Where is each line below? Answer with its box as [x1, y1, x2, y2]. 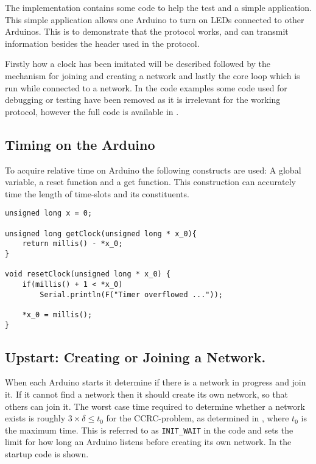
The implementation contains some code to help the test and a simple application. [5, 1, 312, 13]
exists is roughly [5, 412, 66, 424]
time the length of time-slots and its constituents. [5, 187, 189, 200]
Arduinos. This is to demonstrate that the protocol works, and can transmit [5, 25, 289, 38]
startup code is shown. [5, 448, 89, 460]
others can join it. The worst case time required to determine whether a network [5, 399, 305, 412]
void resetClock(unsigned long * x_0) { [5, 270, 171, 279]
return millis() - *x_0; [22, 239, 123, 248]
